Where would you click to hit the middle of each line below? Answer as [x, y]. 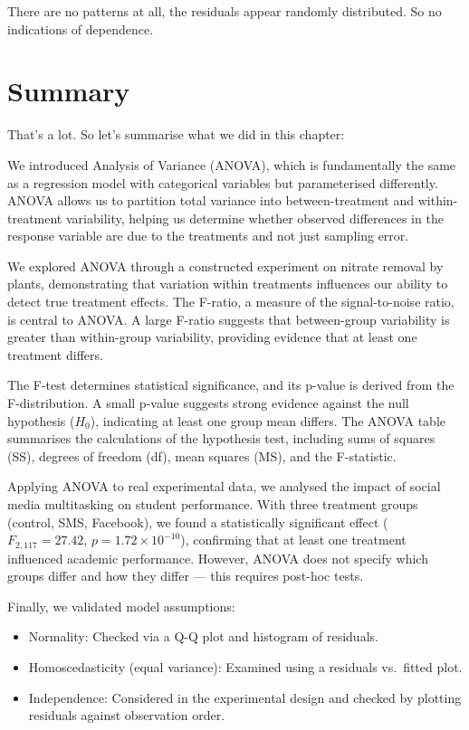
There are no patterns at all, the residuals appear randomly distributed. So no [225, 11]
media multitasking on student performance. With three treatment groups [213, 504]
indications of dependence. [81, 28]
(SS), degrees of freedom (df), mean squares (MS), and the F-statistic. [202, 455]
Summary [69, 91]
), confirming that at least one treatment [293, 540]
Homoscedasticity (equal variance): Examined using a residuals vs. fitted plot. [245, 667]
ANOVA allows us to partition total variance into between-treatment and [211, 200]
